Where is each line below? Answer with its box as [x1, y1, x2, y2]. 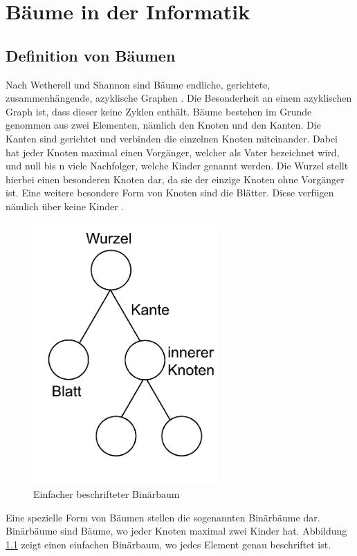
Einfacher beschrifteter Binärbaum [33, 487, 180, 501]
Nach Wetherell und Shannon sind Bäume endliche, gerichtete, [6, 77, 271, 91]
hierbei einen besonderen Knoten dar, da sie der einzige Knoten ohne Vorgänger [6, 172, 345, 186]
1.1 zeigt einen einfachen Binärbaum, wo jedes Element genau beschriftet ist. [6, 537, 331, 551]
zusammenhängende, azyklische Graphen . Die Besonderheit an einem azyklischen [6, 91, 352, 105]
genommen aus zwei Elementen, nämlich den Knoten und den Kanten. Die [6, 118, 321, 132]
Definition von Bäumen [6, 44, 176, 66]
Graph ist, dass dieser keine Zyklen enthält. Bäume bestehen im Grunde [6, 104, 312, 118]
